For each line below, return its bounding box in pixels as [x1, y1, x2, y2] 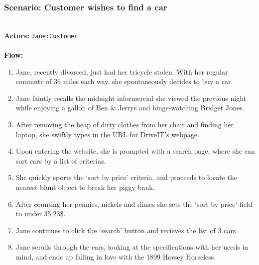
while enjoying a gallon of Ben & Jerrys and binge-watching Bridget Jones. [15, 102, 245, 113]
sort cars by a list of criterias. [15, 155, 106, 166]
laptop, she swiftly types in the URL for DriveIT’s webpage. [15, 129, 199, 139]
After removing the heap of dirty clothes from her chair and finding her [15, 119, 234, 130]
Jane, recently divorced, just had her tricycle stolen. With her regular [15, 66, 228, 77]
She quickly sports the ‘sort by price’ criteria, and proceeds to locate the [15, 172, 238, 182]
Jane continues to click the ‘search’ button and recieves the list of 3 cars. [15, 225, 238, 235]
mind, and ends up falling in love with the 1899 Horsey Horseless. [15, 251, 216, 262]
